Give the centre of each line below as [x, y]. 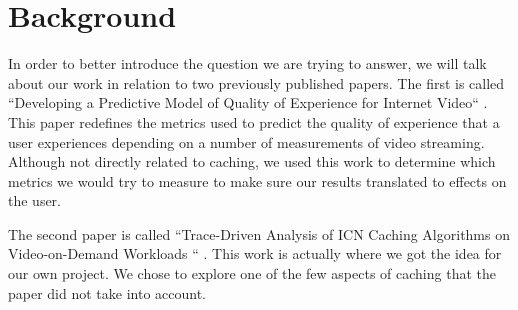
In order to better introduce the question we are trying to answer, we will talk [247, 63]
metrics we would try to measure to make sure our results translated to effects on [257, 180]
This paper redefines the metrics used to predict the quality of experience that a [254, 121]
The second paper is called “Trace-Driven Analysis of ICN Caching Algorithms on [259, 233]
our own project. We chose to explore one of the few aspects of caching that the [252, 273]
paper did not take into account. [107, 292]
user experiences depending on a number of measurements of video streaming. [246, 141]
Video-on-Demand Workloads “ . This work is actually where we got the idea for [255, 253]
